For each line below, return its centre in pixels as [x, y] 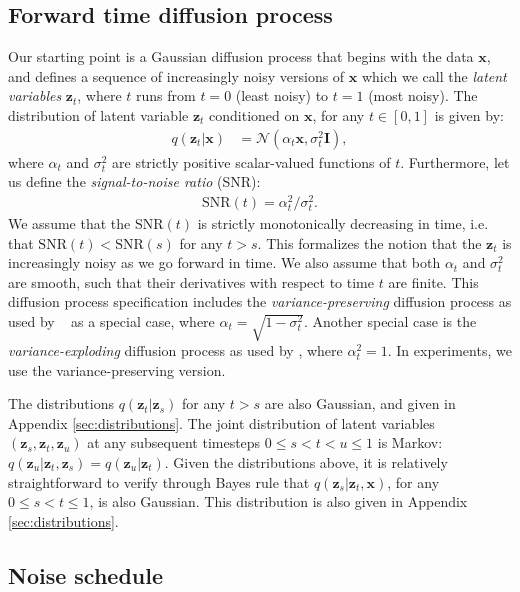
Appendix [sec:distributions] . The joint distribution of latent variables [221, 422]
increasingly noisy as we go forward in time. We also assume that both [224, 262]
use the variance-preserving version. [117, 369]
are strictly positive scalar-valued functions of [251, 161]
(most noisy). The [423, 95]
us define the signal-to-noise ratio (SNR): [134, 181]
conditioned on [254, 114]
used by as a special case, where [111, 321]
